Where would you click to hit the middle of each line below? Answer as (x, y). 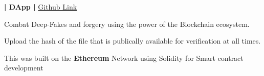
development (24, 68)
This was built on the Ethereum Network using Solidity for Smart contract (124, 58)
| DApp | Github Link (41, 7)
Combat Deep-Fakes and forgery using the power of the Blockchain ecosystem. (127, 24)
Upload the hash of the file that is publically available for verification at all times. (133, 41)
